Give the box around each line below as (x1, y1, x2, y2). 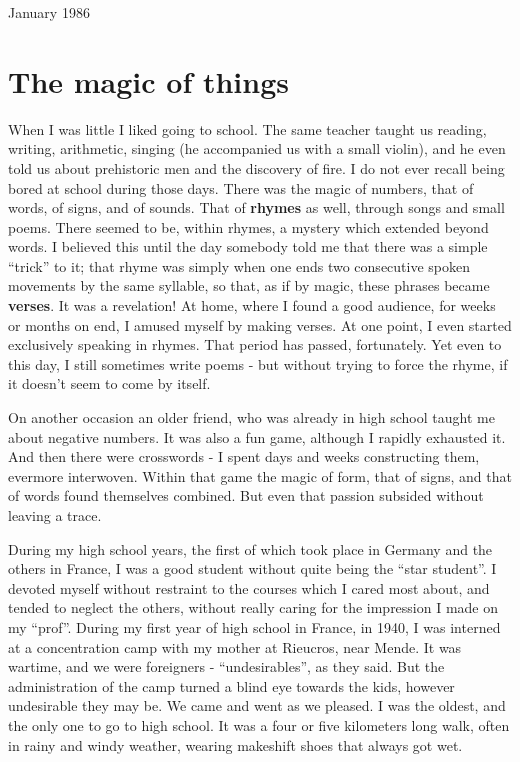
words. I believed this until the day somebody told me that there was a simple (8, 236, 488, 257)
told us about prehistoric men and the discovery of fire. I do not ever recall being (8, 157, 505, 178)
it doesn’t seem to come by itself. (8, 373, 211, 394)
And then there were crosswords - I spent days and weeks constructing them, (8, 446, 480, 467)
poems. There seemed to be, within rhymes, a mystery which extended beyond (8, 216, 489, 237)
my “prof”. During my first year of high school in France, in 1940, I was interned (8, 616, 501, 637)
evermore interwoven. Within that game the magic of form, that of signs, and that (8, 465, 512, 486)
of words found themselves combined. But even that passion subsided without (8, 485, 484, 506)
